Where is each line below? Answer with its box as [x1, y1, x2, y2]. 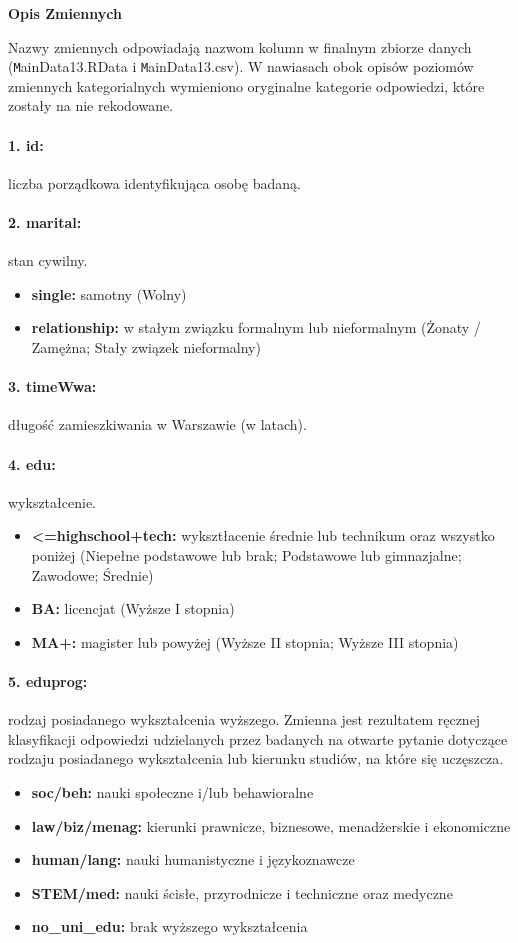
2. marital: [8, 212, 82, 233]
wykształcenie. [8, 491, 96, 512]
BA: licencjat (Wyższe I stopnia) [31, 598, 235, 619]
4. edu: [8, 453, 56, 474]
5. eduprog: [8, 670, 88, 691]
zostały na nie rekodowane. [8, 95, 174, 116]
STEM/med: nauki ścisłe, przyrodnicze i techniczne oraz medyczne [31, 882, 453, 903]
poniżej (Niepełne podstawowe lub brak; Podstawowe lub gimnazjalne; [31, 544, 462, 565]
